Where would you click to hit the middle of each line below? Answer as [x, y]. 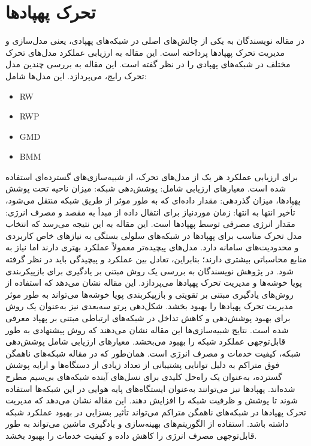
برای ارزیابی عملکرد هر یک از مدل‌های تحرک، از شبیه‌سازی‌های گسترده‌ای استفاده [152, 176]
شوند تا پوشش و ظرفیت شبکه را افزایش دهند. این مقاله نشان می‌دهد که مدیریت [152, 400]
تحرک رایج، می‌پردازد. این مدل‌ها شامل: [76, 75]
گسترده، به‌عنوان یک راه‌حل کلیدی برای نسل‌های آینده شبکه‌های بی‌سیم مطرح [144, 376]
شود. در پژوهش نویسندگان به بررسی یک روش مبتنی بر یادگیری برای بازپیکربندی [150, 270]
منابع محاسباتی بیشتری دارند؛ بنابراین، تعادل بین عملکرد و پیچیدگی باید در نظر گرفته [156, 259]
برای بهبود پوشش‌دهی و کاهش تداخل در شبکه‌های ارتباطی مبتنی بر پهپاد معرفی [148, 318]
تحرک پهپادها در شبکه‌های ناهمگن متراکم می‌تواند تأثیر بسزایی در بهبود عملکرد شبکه [156, 411]
